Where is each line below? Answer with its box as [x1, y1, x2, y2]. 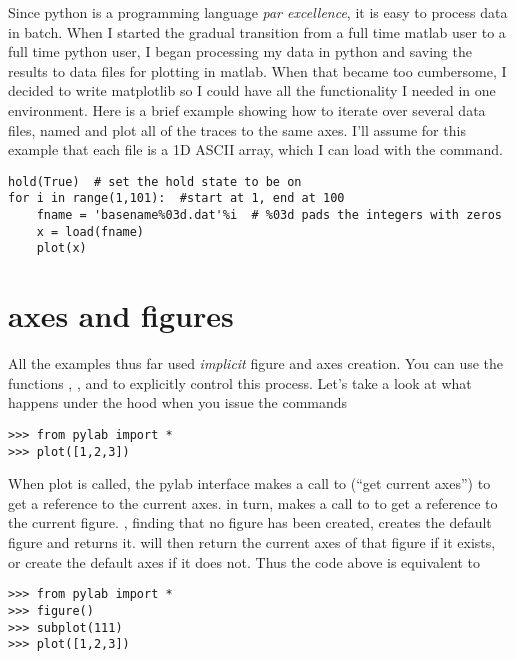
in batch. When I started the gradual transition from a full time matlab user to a [8, 21, 506, 42]
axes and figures [8, 295, 234, 336]
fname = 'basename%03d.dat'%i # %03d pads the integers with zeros [36, 208, 502, 223]
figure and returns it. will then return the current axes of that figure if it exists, [8, 532, 496, 553]
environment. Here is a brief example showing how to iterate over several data [8, 99, 486, 120]
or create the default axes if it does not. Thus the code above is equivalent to [8, 551, 481, 572]
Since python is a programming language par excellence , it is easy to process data [8, 2, 508, 22]
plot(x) [36, 241, 87, 256]
